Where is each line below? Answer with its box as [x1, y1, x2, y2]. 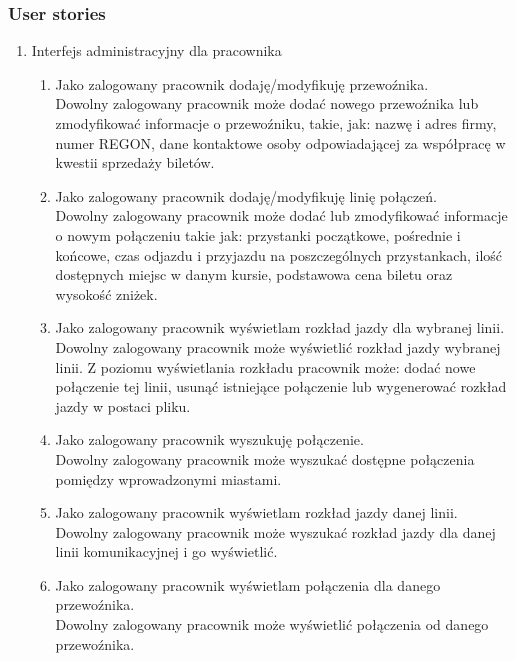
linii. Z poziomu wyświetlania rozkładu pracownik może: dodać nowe [55, 356, 476, 377]
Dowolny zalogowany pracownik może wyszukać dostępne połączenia [55, 448, 475, 469]
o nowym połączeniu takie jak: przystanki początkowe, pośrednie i [55, 224, 461, 245]
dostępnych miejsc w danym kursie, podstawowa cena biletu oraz [55, 264, 453, 285]
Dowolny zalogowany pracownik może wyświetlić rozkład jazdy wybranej [55, 336, 501, 357]
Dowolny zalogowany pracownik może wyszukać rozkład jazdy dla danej [55, 521, 496, 542]
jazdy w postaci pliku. [55, 395, 191, 416]
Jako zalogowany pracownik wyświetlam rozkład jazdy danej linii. [55, 502, 458, 523]
